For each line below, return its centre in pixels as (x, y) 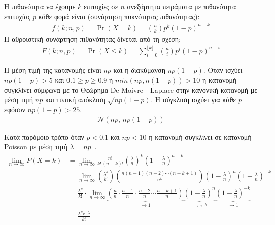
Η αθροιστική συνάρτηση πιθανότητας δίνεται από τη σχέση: (92, 39)
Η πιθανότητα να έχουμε (40, 6)
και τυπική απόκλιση (75, 99)
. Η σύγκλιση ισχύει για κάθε (193, 99)
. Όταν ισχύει (223, 70)
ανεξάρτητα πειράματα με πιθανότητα (182, 6)
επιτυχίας (17, 16)
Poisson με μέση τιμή (36, 147)
